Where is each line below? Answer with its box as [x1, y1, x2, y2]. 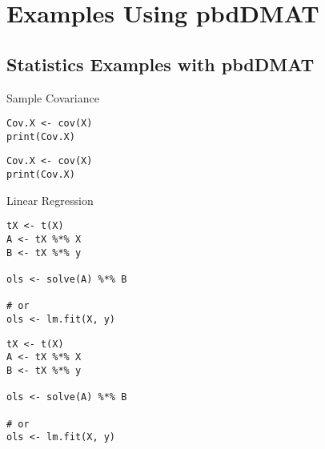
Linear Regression [6, 191, 94, 208]
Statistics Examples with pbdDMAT [6, 51, 315, 76]
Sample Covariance [6, 89, 99, 106]
